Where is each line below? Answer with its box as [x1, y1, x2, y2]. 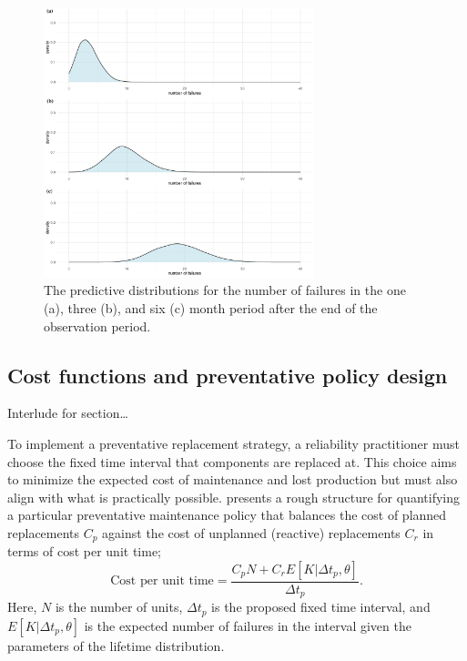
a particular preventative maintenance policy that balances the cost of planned [7, 505, 447, 524]
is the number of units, [55, 597, 183, 616]
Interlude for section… [7, 403, 128, 422]
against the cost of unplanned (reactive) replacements [102, 523, 401, 542]
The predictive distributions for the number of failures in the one [44, 280, 406, 300]
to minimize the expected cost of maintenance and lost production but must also [7, 470, 458, 489]
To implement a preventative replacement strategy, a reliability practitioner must [7, 433, 460, 453]
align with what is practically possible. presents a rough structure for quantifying [7, 487, 460, 506]
